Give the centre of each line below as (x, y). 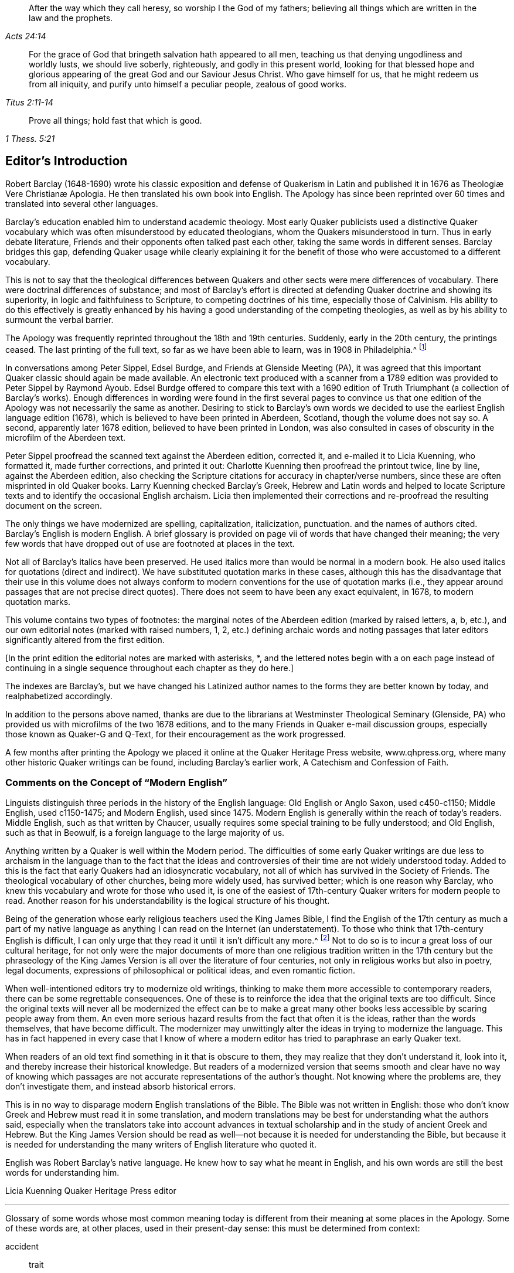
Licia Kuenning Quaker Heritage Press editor (91, 1190)
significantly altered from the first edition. (85, 639)
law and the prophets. (71, 18)
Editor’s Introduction (67, 161)
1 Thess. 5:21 (30, 139)
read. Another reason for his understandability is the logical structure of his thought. (168, 901)
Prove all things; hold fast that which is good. (115, 120)
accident (22, 1246)
